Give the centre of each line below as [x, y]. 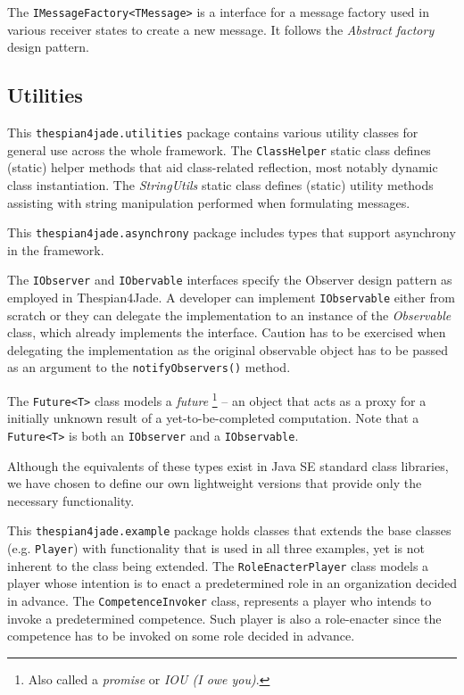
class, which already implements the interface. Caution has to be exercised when [227, 332]
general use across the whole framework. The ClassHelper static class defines [219, 149]
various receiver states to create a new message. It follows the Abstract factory [221, 29]
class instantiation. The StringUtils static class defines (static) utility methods [220, 184]
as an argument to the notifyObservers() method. [149, 367]
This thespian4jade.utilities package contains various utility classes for [213, 132]
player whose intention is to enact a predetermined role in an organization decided [232, 583]
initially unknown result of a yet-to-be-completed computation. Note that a [213, 418]
